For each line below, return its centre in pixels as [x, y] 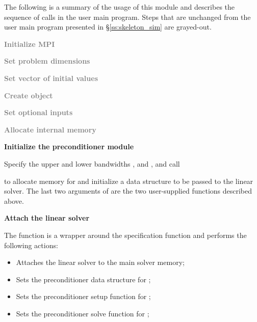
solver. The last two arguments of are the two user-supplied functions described [128, 191]
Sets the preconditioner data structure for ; [83, 279]
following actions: [31, 245]
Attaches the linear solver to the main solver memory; [100, 262]
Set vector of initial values [51, 78]
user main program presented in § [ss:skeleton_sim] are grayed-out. [108, 27]
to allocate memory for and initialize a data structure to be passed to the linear [129, 181]
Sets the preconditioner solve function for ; [83, 313]
